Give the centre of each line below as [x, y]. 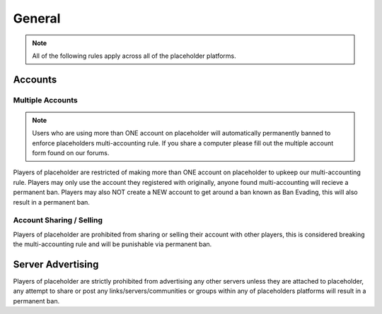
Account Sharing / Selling [58, 220]
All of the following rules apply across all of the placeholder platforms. [134, 56]
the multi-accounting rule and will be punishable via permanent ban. [112, 244]
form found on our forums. [71, 153]
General [37, 18]
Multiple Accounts [45, 100]
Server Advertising [56, 264]
